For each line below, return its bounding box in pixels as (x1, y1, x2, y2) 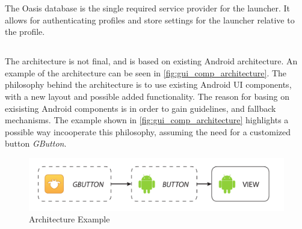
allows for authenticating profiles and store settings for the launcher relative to (5, 13, 295, 26)
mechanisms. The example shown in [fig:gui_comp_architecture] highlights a (5, 114, 289, 126)
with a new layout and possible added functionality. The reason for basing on (5, 90, 289, 102)
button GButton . (5, 137, 67, 150)
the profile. (5, 25, 45, 38)
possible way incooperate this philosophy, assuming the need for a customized (5, 125, 291, 138)
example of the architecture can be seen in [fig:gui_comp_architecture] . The (5, 66, 287, 79)
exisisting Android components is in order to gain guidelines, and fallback (5, 102, 276, 114)
